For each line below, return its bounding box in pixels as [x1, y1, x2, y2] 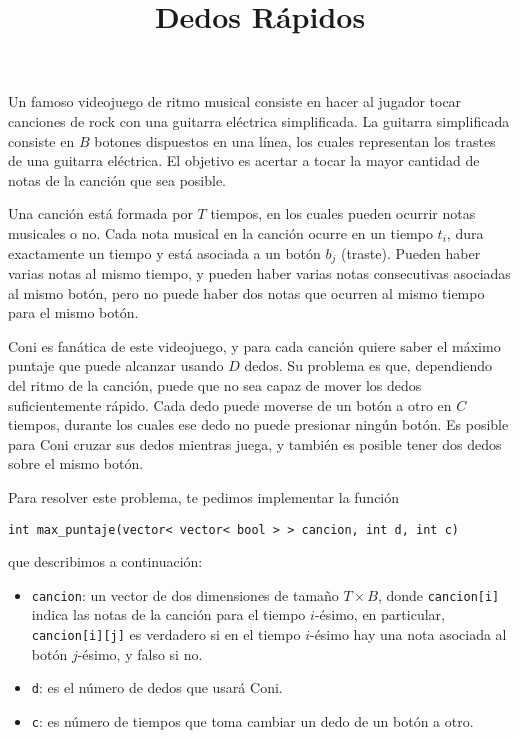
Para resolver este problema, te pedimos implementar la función [8, 486, 400, 507]
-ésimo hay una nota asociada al [309, 624, 507, 645]
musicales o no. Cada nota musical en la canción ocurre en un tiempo [8, 222, 433, 243]
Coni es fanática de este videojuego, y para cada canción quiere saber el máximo [8, 335, 501, 356]
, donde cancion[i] [377, 584, 500, 605]
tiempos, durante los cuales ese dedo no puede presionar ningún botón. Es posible [8, 414, 509, 435]
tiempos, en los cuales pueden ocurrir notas [210, 203, 476, 224]
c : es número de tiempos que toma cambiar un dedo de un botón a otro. [31, 710, 474, 731]
